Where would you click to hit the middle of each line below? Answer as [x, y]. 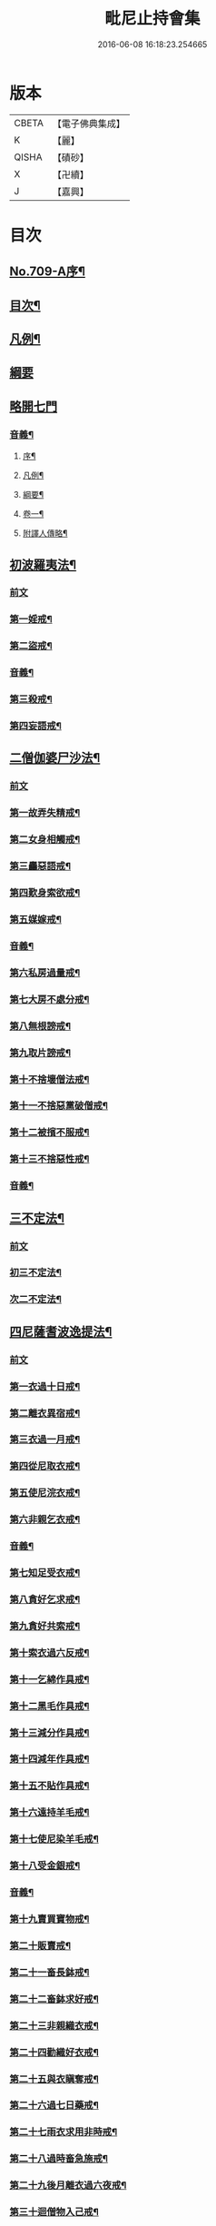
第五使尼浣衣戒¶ [45, 1493]
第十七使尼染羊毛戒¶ [54, 1839]
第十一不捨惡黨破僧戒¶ [59, 1106]
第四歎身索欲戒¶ [45, 893]
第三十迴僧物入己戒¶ [54, 2212]
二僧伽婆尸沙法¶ [55, 758]
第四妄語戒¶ [35, 726]
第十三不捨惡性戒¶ [49, 1159]
